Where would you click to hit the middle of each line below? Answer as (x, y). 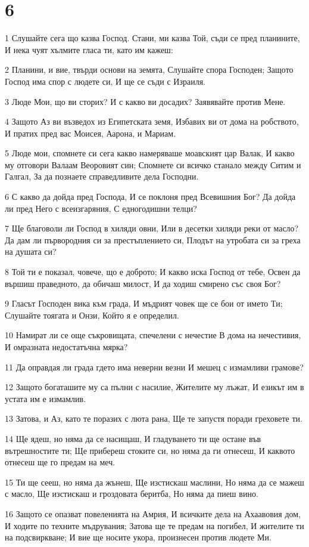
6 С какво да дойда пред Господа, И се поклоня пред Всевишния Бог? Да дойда (150, 197)
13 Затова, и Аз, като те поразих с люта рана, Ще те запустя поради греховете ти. (154, 418)
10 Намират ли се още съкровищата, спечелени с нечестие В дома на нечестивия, (153, 335)
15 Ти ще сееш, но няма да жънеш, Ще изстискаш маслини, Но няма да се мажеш (154, 482)
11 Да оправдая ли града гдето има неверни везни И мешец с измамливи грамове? (154, 367)
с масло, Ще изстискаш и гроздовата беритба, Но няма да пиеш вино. (132, 494)
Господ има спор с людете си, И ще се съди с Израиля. (105, 81)
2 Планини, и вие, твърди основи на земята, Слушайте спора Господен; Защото (149, 69)
